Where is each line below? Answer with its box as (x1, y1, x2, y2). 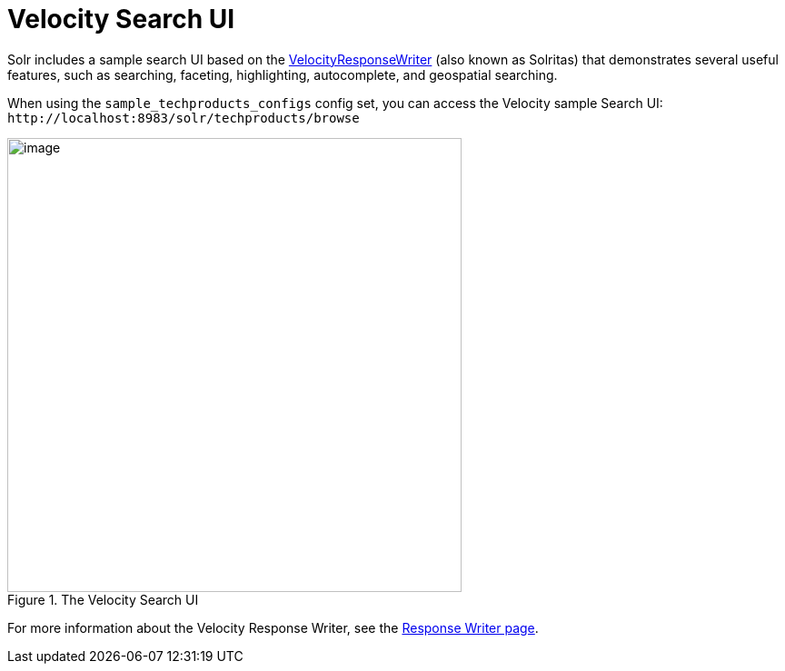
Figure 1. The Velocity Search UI (7, 591, 199, 607)
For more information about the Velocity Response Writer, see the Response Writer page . (7, 619, 539, 636)
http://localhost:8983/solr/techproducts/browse (7, 110, 360, 125)
